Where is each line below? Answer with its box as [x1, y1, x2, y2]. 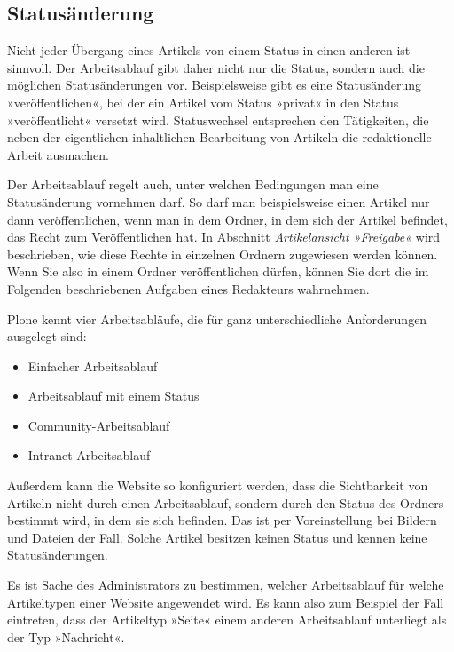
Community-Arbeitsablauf [27, 416, 170, 434]
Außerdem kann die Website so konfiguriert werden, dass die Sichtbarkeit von [7, 476, 428, 495]
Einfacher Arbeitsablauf [27, 356, 158, 375]
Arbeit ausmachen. [7, 145, 109, 163]
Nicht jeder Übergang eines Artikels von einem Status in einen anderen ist [7, 41, 411, 60]
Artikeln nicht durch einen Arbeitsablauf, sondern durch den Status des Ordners [7, 493, 444, 512]
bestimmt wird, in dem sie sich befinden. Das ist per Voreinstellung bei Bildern [7, 511, 437, 529]
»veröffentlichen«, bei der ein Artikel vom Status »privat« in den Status [7, 92, 399, 111]
